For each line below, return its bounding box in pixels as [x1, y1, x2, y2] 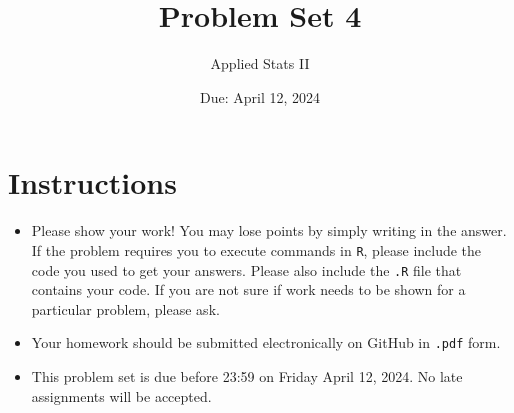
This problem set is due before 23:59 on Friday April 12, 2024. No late [31, 366, 463, 386]
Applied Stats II [210, 53, 310, 74]
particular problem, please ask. [31, 298, 220, 319]
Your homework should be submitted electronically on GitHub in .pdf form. [31, 332, 501, 353]
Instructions [8, 162, 177, 203]
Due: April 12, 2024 [199, 86, 321, 107]
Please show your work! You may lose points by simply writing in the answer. [31, 220, 507, 241]
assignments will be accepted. [31, 385, 212, 406]
